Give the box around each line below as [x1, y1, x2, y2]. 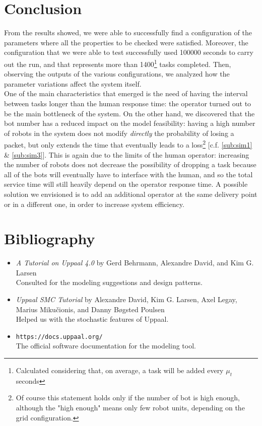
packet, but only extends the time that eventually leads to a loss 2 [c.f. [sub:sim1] [4, 138, 252, 150]
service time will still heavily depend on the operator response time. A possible [4, 179, 248, 189]
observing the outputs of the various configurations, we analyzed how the [4, 68, 230, 79]
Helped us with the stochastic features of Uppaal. [16, 314, 169, 324]
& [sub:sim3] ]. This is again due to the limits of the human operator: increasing [4, 149, 249, 160]
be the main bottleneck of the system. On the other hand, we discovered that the [4, 108, 255, 118]
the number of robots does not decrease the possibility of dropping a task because [4, 159, 256, 170]
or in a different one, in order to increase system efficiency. [4, 198, 184, 209]
